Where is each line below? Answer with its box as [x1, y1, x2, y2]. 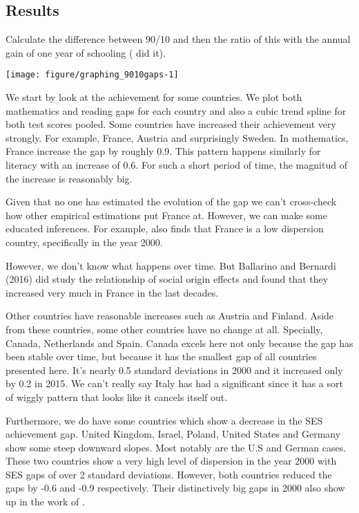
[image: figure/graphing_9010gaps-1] [6, 70, 179, 80]
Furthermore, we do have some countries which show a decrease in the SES [6, 413, 323, 427]
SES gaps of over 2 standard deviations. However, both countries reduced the [6, 467, 332, 481]
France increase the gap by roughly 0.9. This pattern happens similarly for [6, 144, 321, 158]
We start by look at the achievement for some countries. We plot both [6, 90, 302, 104]
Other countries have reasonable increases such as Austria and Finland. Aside [6, 308, 334, 323]
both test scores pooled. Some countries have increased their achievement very [6, 117, 336, 131]
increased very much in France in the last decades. [6, 285, 219, 299]
